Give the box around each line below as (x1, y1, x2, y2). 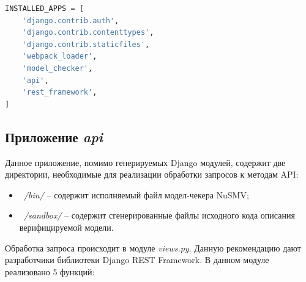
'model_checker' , (22, 63, 93, 73)
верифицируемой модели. (19, 220, 114, 233)
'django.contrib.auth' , (22, 16, 119, 25)
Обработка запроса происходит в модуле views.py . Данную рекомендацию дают (5, 241, 301, 254)
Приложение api (5, 127, 103, 146)
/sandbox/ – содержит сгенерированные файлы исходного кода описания (23, 209, 295, 222)
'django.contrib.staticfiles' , (22, 40, 150, 49)
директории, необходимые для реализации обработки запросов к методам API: (5, 168, 299, 181)
